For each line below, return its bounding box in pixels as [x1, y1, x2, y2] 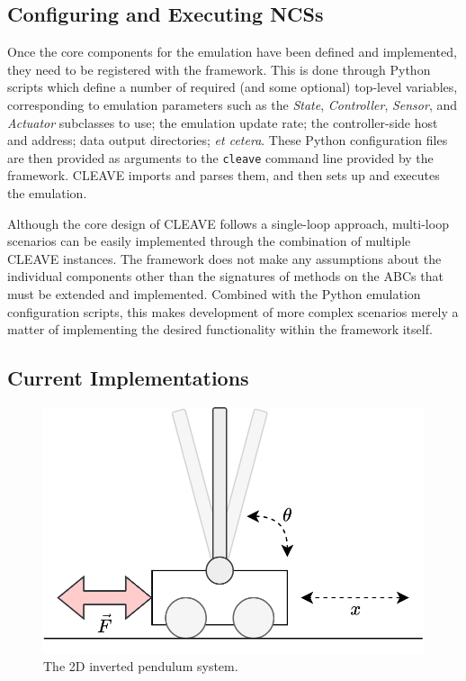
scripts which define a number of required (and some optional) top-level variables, [7, 77, 458, 96]
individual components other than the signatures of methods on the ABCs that [7, 267, 444, 286]
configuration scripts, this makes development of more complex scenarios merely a [7, 302, 459, 321]
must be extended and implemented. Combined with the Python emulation [7, 284, 421, 303]
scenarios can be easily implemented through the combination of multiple [7, 232, 411, 250]
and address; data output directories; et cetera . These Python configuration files [7, 131, 448, 150]
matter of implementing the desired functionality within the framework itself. [7, 320, 433, 339]
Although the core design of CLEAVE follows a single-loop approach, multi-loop [7, 213, 449, 232]
